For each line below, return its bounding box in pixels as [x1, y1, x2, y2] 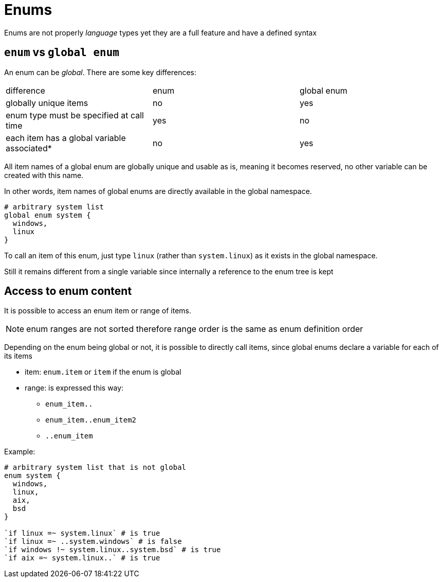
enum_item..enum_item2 [45, 416, 137, 425]
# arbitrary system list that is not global [4, 463, 187, 472]
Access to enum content [4, 285, 132, 298]
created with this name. [4, 170, 84, 180]
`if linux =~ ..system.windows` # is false [4, 537, 182, 546]
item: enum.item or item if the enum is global [25, 367, 181, 377]
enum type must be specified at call [6, 110, 144, 120]
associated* [6, 143, 52, 153]
